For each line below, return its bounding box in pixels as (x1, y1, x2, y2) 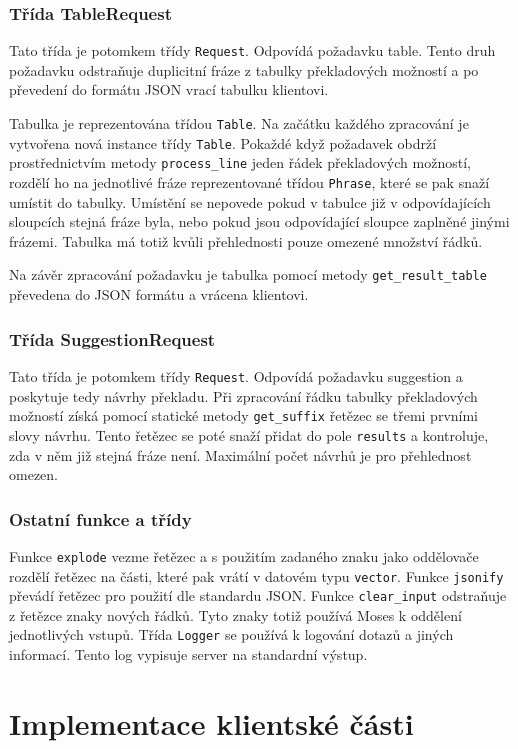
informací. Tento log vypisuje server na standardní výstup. (9, 644, 368, 665)
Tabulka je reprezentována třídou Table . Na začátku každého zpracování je (9, 113, 469, 134)
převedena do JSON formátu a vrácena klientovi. (9, 284, 309, 305)
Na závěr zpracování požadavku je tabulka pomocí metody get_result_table (9, 264, 487, 285)
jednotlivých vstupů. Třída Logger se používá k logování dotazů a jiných (9, 624, 454, 645)
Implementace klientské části (9, 702, 414, 743)
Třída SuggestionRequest (9, 326, 216, 351)
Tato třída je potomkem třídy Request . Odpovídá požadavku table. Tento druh (9, 40, 496, 61)
